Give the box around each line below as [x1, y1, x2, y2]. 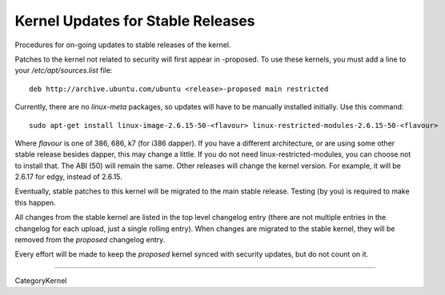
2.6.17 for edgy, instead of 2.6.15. [14, 172, 123, 181]
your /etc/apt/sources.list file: [14, 66, 113, 75]
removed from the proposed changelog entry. [14, 235, 166, 245]
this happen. [14, 197, 56, 207]
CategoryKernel [14, 276, 67, 285]
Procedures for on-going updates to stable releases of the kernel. [14, 40, 231, 50]
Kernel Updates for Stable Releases [14, 12, 255, 30]
